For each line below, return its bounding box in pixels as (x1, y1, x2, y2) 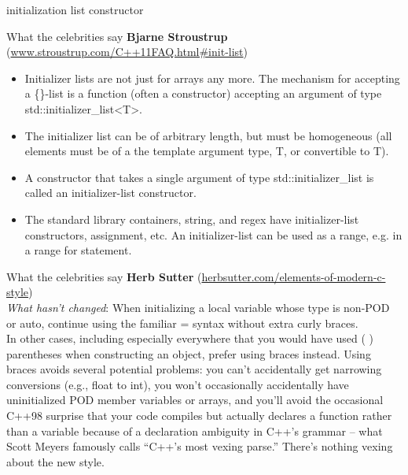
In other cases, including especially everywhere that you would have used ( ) (6, 330, 374, 347)
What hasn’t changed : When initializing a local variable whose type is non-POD (6, 299, 390, 315)
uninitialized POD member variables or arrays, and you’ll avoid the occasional (6, 392, 384, 408)
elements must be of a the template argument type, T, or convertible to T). (24, 143, 389, 159)
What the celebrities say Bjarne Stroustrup (6, 28, 228, 44)
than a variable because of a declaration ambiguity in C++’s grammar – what (6, 422, 383, 439)
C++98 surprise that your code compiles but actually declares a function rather (6, 407, 392, 424)
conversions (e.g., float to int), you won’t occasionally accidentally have (6, 376, 349, 392)
